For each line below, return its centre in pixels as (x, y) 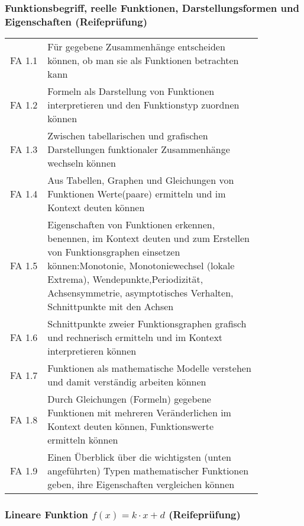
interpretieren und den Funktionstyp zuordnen (143, 105)
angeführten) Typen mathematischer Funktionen (148, 471)
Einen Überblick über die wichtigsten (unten (139, 457)
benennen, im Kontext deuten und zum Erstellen (148, 238)
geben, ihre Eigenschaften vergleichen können (141, 484)
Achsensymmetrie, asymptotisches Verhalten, (140, 293)
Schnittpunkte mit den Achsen (111, 307)
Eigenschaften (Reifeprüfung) (76, 21)
